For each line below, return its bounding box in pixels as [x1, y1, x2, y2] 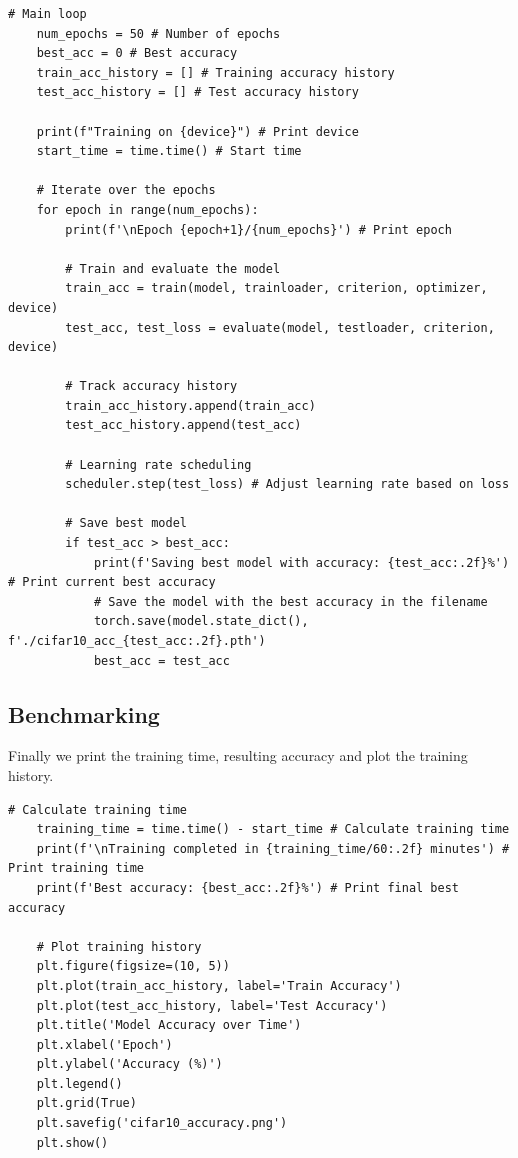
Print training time [8, 861, 145, 876]
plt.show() [36, 1135, 109, 1150]
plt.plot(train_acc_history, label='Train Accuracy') [36, 978, 402, 993]
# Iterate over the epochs [36, 183, 216, 198]
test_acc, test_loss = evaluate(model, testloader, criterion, [65, 320, 495, 335]
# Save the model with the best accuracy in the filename [93, 594, 488, 609]
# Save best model [65, 516, 187, 531]
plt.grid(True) [36, 1096, 137, 1111]
